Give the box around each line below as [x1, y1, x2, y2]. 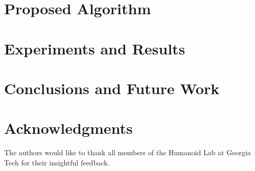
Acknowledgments [4, 118, 133, 138]
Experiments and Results [4, 38, 186, 59]
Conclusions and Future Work [4, 77, 220, 98]
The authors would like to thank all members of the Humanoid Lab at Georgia [4, 147, 251, 158]
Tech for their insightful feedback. [4, 157, 110, 167]
